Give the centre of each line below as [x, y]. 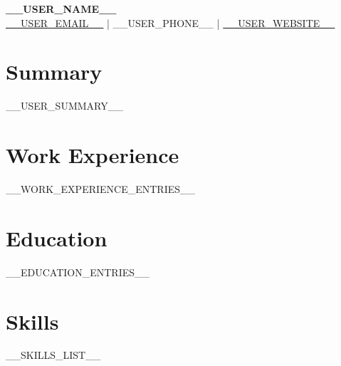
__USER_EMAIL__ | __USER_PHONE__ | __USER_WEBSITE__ [170, 22]
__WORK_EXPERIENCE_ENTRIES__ [101, 189]
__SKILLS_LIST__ [53, 355]
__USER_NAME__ [61, 9]
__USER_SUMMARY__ [64, 106]
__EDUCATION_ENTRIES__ [78, 272]
